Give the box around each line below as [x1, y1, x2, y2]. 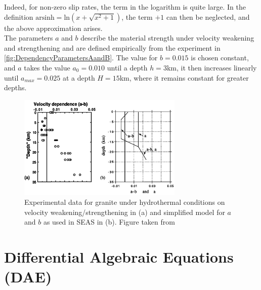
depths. [4, 82, 27, 93]
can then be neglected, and [166, 11, 250, 22]
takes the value [24, 62, 70, 72]
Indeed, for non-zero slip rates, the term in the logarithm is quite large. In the [4, 2, 246, 12]
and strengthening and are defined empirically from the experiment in [4, 42, 221, 53]
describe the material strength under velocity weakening [80, 32, 254, 43]
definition [4, 11, 33, 22]
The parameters [4, 32, 53, 43]
